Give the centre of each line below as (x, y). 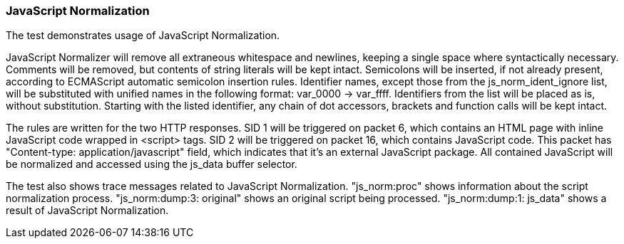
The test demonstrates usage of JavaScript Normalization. (143, 36)
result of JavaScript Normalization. (87, 211)
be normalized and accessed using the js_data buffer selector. (152, 164)
